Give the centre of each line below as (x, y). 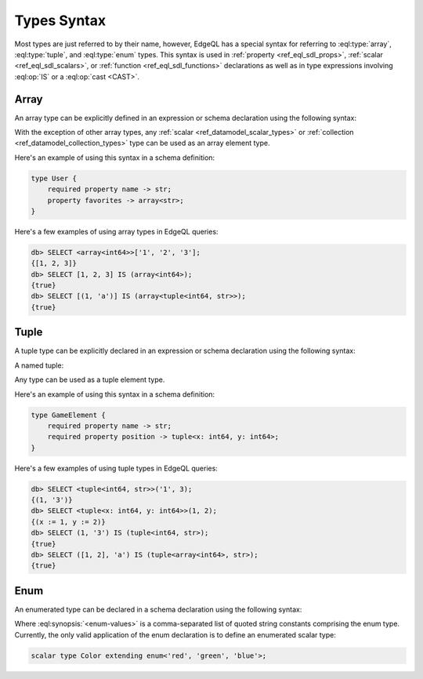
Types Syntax (60, 20)
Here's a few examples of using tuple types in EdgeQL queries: (116, 468)
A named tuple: (39, 365)
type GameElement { (68, 415)
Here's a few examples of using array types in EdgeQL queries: (116, 231)
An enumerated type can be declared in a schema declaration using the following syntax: (158, 609)
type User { (54, 178)
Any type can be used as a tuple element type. (90, 379)
